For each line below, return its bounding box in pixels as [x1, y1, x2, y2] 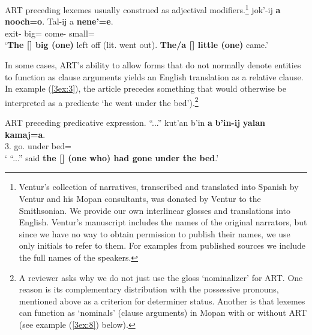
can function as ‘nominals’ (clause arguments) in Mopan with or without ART [19, 306, 307, 319]
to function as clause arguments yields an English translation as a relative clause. [5, 70, 304, 83]
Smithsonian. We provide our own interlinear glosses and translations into [19, 204, 290, 216]
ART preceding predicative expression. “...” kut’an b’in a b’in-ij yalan [5, 116, 265, 129]
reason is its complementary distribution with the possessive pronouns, [19, 283, 279, 295]
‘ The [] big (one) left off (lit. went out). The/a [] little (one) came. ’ [5, 38, 268, 51]
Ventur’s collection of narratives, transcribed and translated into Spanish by [19, 180, 299, 193]
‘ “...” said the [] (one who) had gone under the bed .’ [5, 151, 219, 164]
